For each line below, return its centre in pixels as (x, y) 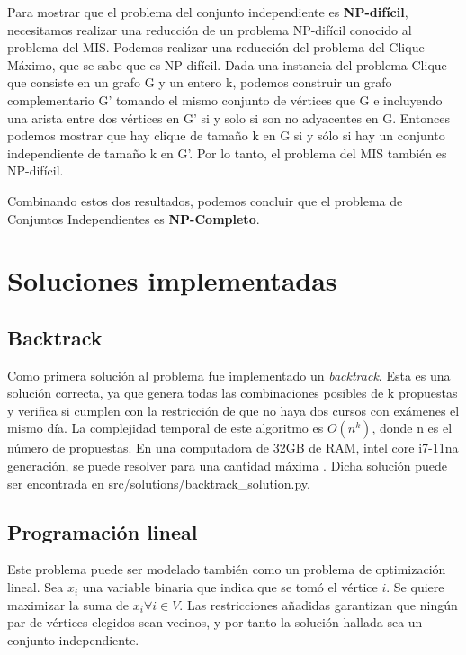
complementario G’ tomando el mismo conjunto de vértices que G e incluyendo (225, 99)
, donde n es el (412, 428)
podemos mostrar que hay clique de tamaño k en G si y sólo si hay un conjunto (226, 135)
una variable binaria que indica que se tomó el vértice (230, 587)
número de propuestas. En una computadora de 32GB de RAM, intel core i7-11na (233, 448)
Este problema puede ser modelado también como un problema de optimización (227, 569)
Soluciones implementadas (172, 280)
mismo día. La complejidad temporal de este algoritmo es (166, 428)
